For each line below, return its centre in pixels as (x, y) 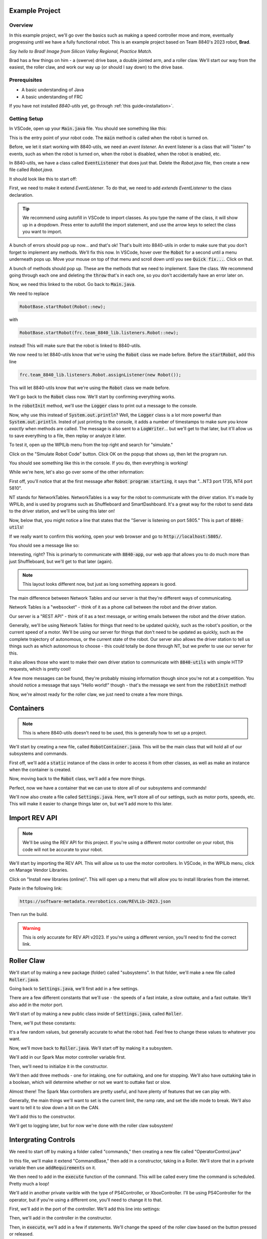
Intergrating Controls (42, 1140)
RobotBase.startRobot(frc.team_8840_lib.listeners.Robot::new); (99, 333)
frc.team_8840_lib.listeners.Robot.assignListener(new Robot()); (100, 375)
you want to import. (42, 232)
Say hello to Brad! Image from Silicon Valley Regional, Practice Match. (81, 51)
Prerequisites (25, 80)
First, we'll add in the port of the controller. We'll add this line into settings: (85, 1209)
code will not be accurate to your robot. (63, 849)
